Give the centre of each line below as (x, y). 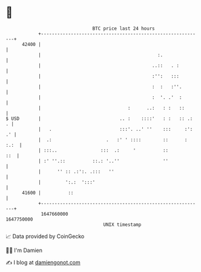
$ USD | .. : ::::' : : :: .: (99, 118)
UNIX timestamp (122, 224)
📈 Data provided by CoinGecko (45, 236)
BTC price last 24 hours (124, 28)
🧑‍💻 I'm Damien (24, 250)
